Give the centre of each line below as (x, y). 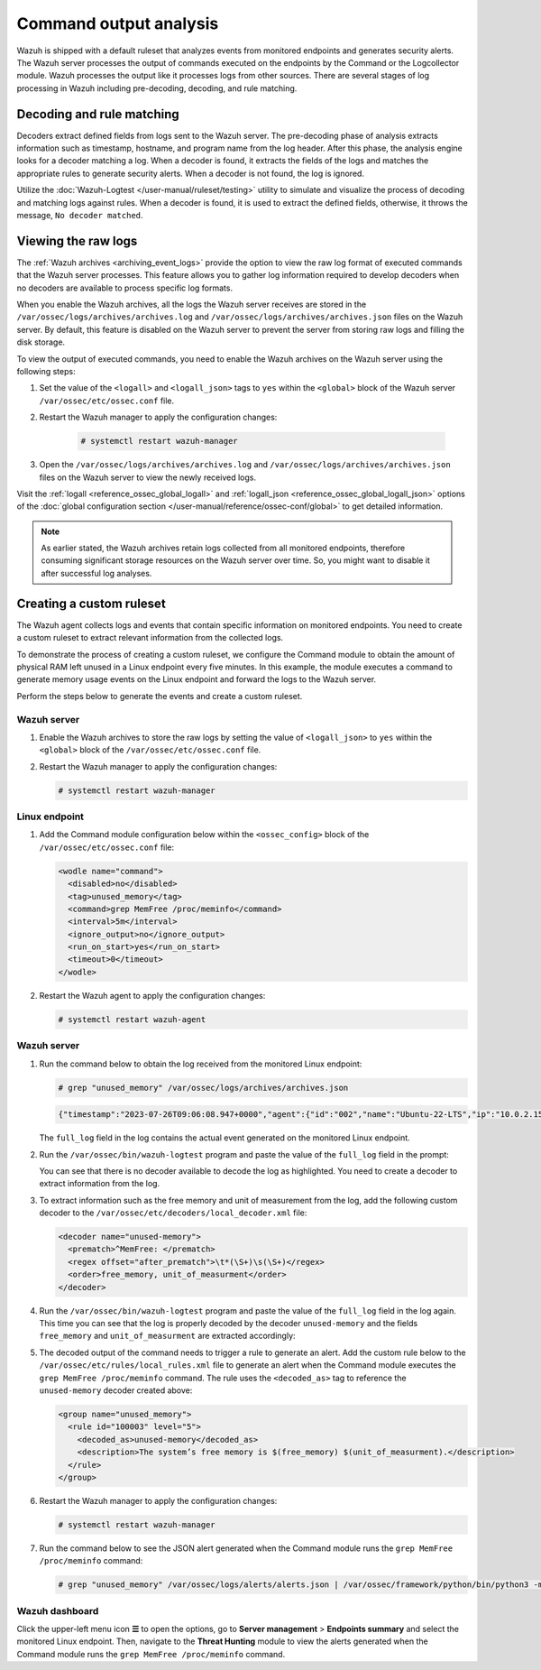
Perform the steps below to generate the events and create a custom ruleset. (160, 696)
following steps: (46, 371)
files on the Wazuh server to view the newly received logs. (148, 477)
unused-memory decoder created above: (116, 1390)
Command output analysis (118, 23)
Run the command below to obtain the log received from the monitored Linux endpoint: (201, 1064)
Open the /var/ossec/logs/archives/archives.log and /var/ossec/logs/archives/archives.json (245, 465)
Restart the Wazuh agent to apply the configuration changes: (152, 995)
